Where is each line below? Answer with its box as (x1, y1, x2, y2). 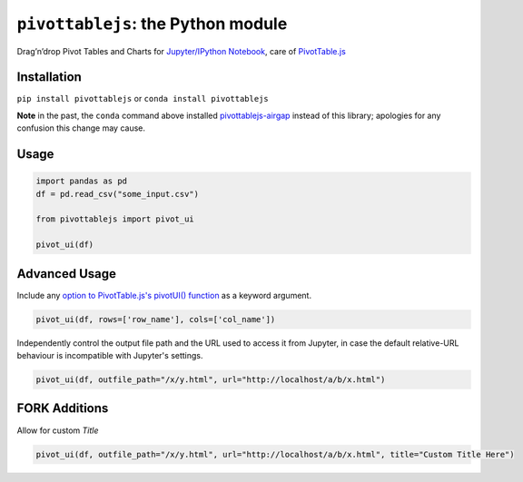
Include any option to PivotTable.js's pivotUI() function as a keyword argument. (16, 290, 312, 300)
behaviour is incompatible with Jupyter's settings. (16, 350, 203, 361)
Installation (16, 69, 82, 85)
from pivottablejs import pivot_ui (35, 214, 194, 224)
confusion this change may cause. (16, 123, 145, 133)
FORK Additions (16, 400, 109, 417)
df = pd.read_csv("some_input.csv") (35, 189, 200, 199)
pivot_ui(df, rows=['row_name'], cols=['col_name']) (35, 314, 276, 324)
